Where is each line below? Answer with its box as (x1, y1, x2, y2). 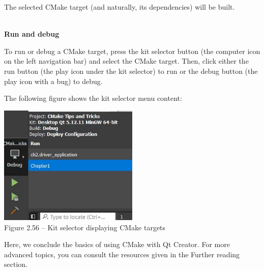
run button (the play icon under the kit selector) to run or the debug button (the (4, 65, 258, 76)
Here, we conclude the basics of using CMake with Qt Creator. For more (4, 239, 230, 250)
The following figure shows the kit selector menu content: (4, 93, 182, 103)
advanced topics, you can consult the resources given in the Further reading (4, 249, 240, 259)
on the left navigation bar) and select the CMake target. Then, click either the (4, 56, 249, 66)
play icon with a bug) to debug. (4, 75, 103, 86)
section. (4, 259, 27, 269)
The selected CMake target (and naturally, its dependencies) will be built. (4, 2, 235, 12)
